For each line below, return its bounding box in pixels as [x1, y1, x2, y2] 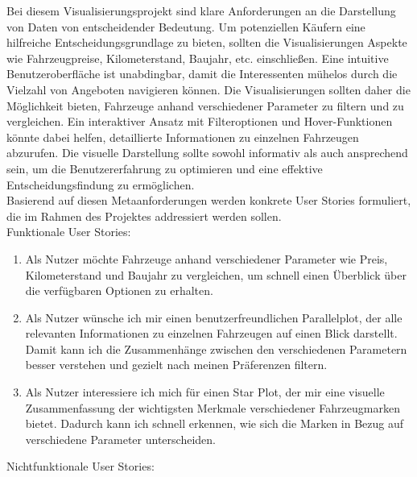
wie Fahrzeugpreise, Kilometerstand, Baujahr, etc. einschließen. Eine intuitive [6, 49, 389, 66]
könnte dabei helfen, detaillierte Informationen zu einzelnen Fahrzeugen [6, 128, 359, 145]
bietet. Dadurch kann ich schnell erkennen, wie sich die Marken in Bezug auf [25, 415, 404, 432]
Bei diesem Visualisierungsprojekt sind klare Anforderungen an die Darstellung [6, 2, 396, 19]
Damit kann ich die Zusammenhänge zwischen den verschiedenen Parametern [25, 340, 407, 357]
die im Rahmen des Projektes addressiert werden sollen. [6, 207, 282, 224]
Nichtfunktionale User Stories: [6, 458, 155, 475]
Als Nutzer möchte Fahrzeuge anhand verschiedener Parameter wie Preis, [25, 250, 388, 267]
